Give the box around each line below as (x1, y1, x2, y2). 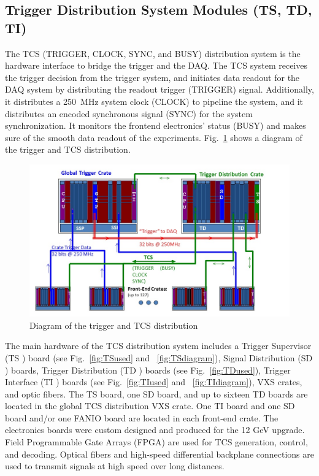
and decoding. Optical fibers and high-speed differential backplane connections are (5, 447, 314, 460)
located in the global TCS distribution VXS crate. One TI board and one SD (5, 399, 295, 412)
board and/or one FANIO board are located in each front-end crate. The (5, 411, 279, 424)
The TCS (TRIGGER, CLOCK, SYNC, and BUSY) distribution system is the (5, 47, 301, 60)
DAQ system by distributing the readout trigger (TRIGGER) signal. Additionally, (5, 83, 314, 96)
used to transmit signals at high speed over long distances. (5, 459, 225, 472)
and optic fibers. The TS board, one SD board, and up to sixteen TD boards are (5, 387, 308, 400)
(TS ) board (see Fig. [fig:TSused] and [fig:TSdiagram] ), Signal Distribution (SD (5, 351, 313, 364)
